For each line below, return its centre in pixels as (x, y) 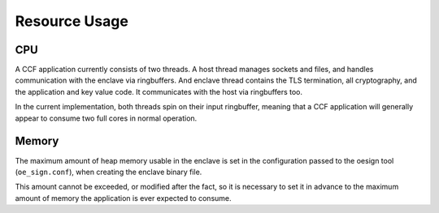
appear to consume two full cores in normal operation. (106, 118)
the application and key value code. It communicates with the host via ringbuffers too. (159, 92)
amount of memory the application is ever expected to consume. (123, 198)
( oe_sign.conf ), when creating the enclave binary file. (109, 172)
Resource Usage (72, 21)
